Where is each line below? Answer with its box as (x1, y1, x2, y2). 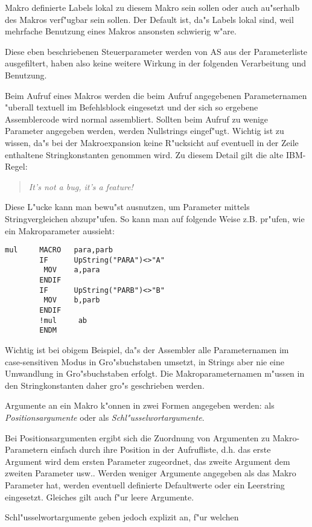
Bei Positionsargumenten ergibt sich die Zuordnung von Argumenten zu (5, 431, 270, 444)
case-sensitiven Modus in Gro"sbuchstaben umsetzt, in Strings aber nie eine (5, 355, 285, 368)
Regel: (5, 160, 28, 173)
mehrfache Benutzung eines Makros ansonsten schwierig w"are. (5, 25, 237, 37)
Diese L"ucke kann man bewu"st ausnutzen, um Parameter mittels (5, 200, 250, 213)
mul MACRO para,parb (5, 246, 113, 255)
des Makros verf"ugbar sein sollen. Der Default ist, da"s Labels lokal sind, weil (5, 13, 294, 25)
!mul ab (39, 316, 88, 325)
